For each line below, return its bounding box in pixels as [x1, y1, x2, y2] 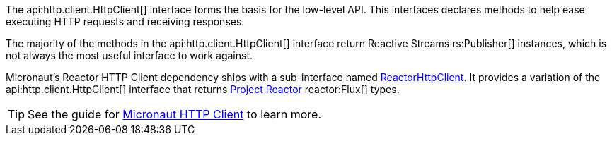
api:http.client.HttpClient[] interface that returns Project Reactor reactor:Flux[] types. [6, 83, 400, 95]
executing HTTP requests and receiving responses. [6, 16, 245, 27]
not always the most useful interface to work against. [6, 49, 253, 61]
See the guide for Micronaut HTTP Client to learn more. [28, 107, 322, 121]
